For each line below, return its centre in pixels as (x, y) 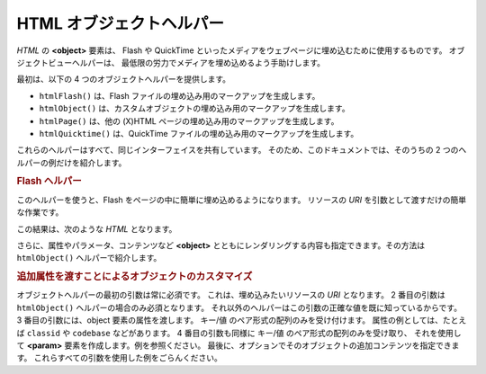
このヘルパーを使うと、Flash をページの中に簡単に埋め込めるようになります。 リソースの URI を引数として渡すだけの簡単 (242, 200)
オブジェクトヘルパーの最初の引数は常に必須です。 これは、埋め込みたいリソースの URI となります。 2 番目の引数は (231, 295)
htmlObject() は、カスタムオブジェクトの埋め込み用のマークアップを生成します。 (194, 109)
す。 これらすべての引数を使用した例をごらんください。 (119, 358)
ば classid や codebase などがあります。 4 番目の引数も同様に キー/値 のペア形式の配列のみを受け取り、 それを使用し (239, 333)
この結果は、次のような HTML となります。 (97, 228)
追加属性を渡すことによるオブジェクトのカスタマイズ (135, 277)
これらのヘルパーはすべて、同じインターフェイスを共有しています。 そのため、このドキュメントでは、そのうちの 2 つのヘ (242, 150)
